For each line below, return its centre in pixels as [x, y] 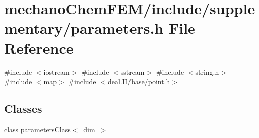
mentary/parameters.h [84, 28]
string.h [207, 72]
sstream [133, 72]
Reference [39, 48]
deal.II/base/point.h [139, 82]
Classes [23, 109]
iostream [56, 72]
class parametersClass [37, 129]
